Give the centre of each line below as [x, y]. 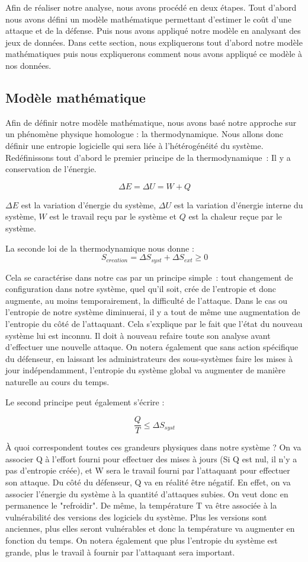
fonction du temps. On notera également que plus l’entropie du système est [142, 540]
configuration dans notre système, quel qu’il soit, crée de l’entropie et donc [141, 289]
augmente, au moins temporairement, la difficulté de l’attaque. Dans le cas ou [147, 300]
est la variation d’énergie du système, [89, 204]
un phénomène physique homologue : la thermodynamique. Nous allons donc [144, 134]
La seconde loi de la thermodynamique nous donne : [100, 248]
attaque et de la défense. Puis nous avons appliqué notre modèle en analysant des [153, 31]
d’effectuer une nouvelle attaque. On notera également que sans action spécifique [152, 347]
